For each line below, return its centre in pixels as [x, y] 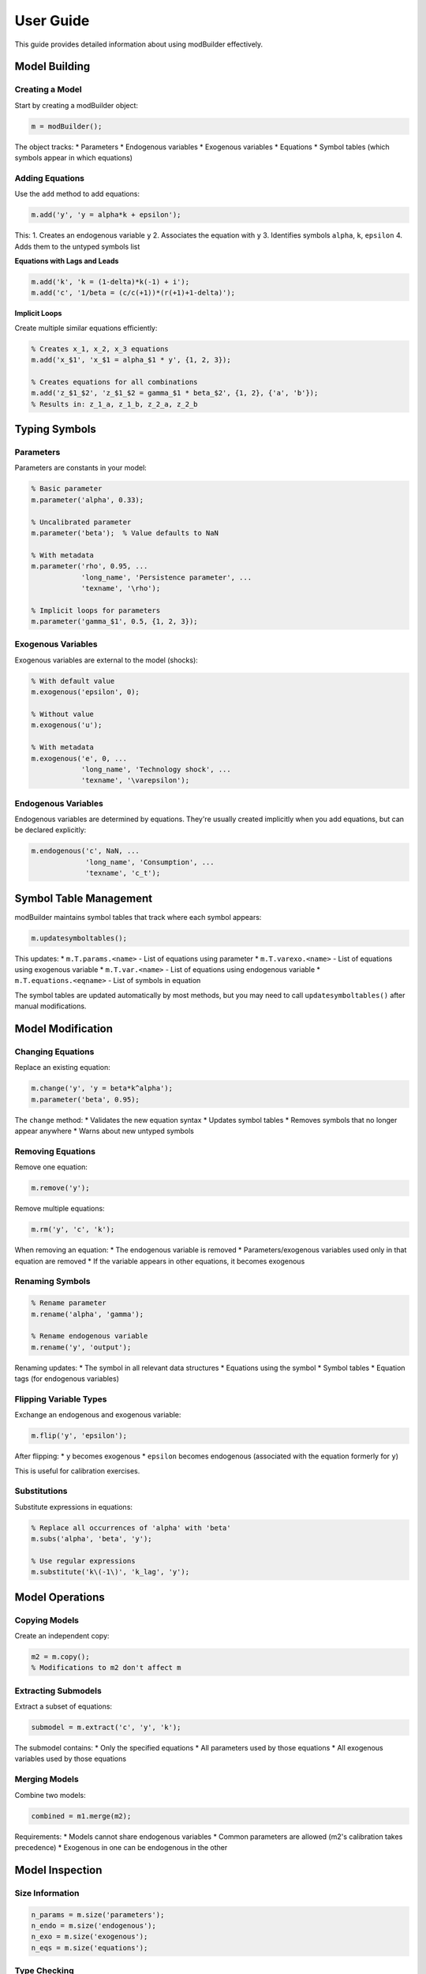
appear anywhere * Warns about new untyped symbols [105, 1131]
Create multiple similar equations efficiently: [86, 328]
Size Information [47, 1893]
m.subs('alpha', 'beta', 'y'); [92, 1539]
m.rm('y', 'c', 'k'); [73, 1229]
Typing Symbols [55, 429]
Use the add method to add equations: [77, 194]
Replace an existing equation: [62, 1068]
